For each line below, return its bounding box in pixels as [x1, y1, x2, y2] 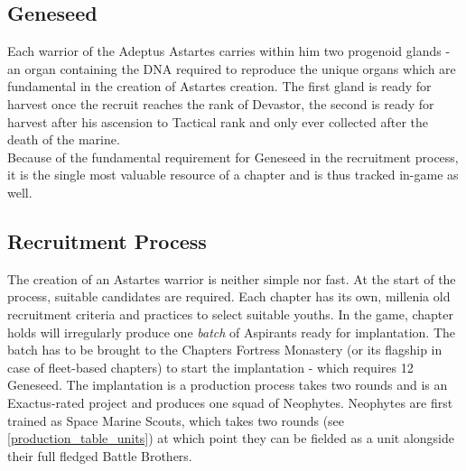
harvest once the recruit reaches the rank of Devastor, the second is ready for [7, 94, 434, 113]
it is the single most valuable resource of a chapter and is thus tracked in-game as [7, 165, 459, 184]
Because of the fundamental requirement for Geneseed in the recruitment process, [7, 147, 459, 166]
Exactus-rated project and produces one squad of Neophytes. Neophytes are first [7, 392, 453, 411]
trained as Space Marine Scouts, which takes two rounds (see [7, 411, 345, 429]
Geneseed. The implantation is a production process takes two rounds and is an [7, 375, 448, 394]
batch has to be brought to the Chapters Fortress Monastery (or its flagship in [7, 340, 443, 359]
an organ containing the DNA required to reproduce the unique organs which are [7, 59, 456, 78]
